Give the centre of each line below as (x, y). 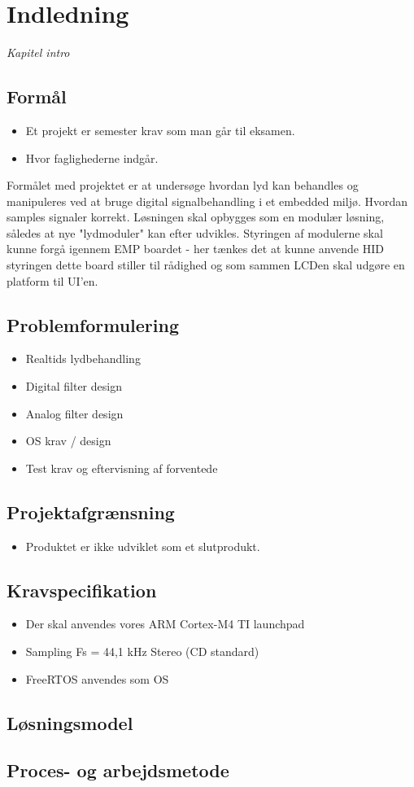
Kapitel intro (38, 52)
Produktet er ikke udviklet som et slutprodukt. (143, 546)
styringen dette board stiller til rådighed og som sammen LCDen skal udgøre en (206, 265)
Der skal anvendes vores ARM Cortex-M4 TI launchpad (165, 624)
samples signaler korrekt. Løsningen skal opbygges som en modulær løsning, (196, 217)
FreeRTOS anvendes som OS (97, 678)
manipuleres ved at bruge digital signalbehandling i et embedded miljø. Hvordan (207, 201)
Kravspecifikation (82, 590)
